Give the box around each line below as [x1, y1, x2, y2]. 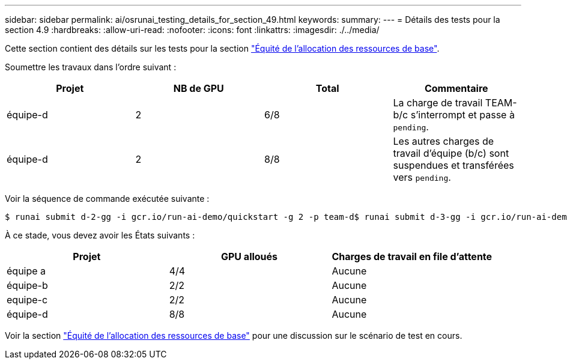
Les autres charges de [393, 135, 494, 147]
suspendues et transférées [393, 159, 514, 171]
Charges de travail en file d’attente [332, 250, 493, 262]
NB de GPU [173, 82, 224, 94]
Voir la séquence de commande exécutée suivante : [5, 193, 210, 204]
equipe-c [7, 294, 48, 306]
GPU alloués [220, 250, 278, 262]
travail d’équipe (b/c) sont [393, 147, 509, 159]
